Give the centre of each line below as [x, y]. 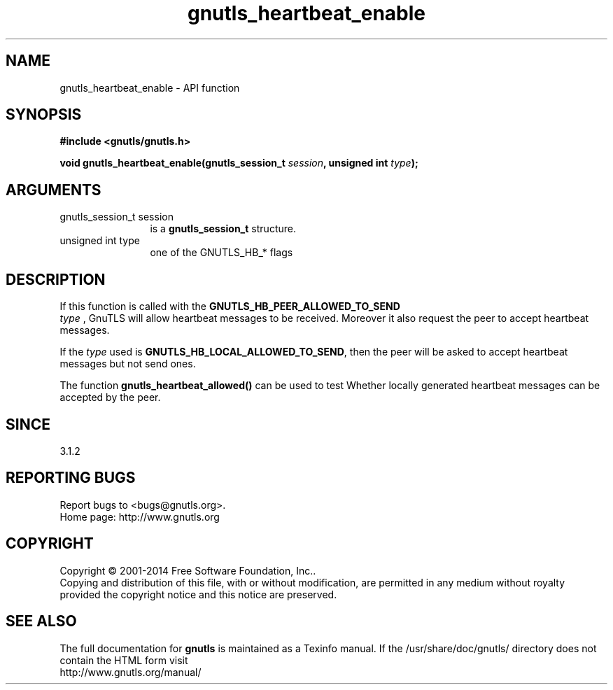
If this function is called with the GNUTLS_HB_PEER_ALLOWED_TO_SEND [230, 307]
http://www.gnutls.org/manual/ [131, 672]
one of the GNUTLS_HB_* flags [221, 253]
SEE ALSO [41, 621]
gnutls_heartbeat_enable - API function [150, 87]
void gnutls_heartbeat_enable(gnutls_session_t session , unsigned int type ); [239, 163]
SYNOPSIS [44, 115]
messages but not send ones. [128, 364]
